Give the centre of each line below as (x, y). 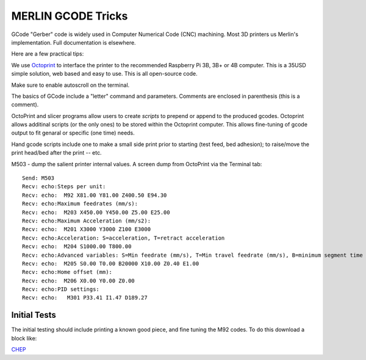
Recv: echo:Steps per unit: (64, 187)
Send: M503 (38, 178)
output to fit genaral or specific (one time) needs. (73, 133)
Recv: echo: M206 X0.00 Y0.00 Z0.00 (79, 281)
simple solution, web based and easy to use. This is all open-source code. (104, 74)
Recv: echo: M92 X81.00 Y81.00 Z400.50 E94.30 (95, 195)
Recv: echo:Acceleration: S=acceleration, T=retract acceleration (124, 238)
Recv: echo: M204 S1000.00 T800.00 (77, 247)
